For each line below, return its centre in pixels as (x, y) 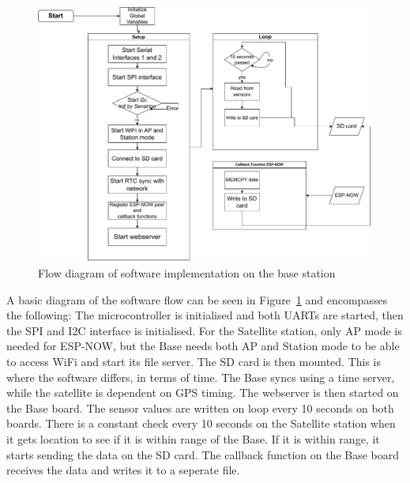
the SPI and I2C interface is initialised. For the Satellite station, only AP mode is (204, 330)
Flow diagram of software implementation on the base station (187, 272)
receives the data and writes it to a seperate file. (123, 470)
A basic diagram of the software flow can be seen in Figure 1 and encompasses (197, 299)
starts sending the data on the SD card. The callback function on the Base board (203, 454)
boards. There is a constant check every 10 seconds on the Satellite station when (201, 423)
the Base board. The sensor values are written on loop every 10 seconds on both (200, 408)
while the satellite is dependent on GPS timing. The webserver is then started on (203, 392)
